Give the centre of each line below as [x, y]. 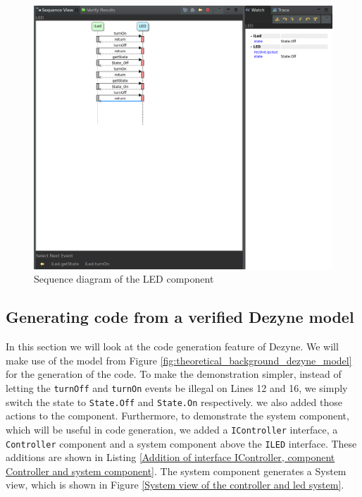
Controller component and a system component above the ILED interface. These [181, 443]
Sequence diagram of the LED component [124, 279]
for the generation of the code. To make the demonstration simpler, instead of [174, 374]
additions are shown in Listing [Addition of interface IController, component [170, 457]
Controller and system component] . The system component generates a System [176, 471]
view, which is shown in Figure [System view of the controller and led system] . [175, 485]
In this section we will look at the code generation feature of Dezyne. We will [172, 346]
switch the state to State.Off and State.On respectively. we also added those [174, 401]
